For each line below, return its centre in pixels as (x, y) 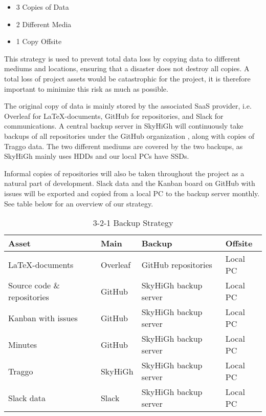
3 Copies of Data (42, 7)
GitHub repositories (177, 264)
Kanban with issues (43, 318)
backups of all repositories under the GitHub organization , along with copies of (129, 136)
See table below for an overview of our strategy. (79, 203)
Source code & (34, 285)
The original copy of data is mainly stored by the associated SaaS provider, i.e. (128, 106)
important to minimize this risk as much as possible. (86, 88)
